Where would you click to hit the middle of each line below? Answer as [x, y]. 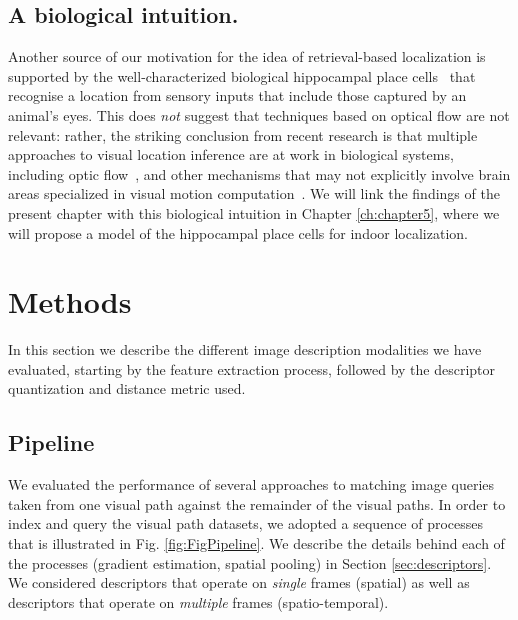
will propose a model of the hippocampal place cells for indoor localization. [238, 232]
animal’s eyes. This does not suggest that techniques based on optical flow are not [259, 114]
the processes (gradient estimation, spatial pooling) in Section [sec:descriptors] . [250, 562]
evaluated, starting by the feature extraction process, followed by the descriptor [252, 368]
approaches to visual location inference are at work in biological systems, [231, 154]
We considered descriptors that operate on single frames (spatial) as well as [239, 582]
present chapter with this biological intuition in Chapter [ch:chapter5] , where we [254, 212]
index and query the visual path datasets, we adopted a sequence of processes [246, 523]
